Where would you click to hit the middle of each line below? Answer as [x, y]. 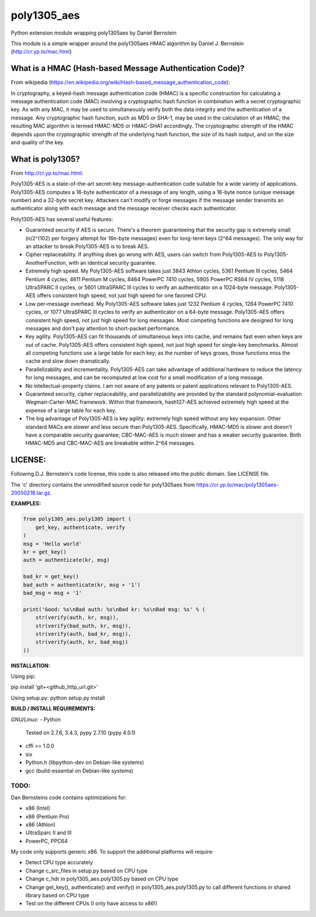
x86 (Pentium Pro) [47, 816]
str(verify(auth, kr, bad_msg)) [82, 642]
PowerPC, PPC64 [47, 841]
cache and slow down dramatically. [68, 361]
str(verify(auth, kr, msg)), [77, 618]
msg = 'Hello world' [52, 544]
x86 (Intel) [38, 808]
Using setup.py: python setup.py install [58, 698]
